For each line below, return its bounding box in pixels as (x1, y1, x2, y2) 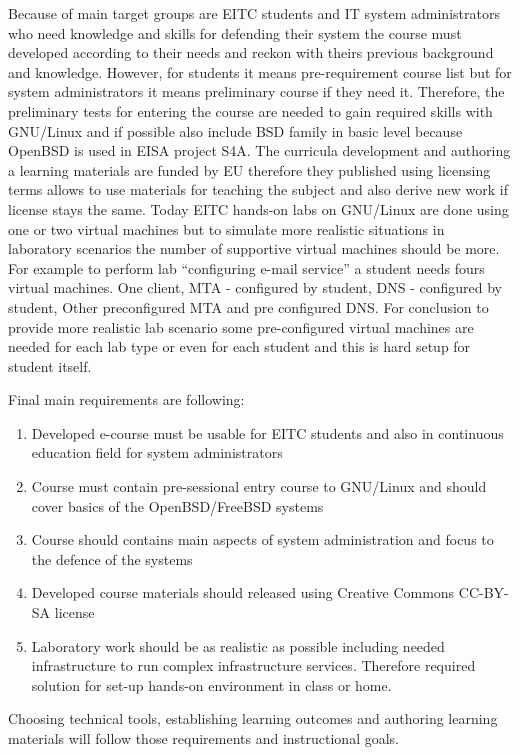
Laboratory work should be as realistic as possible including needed (31, 635, 445, 656)
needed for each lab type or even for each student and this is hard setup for (8, 336, 471, 357)
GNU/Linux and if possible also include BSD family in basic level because (8, 120, 463, 141)
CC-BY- (458, 582, 509, 603)
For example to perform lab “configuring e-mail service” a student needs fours (8, 257, 485, 278)
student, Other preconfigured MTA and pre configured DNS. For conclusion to (8, 296, 489, 317)
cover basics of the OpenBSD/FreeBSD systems (31, 495, 324, 516)
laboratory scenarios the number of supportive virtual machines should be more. (8, 238, 500, 259)
